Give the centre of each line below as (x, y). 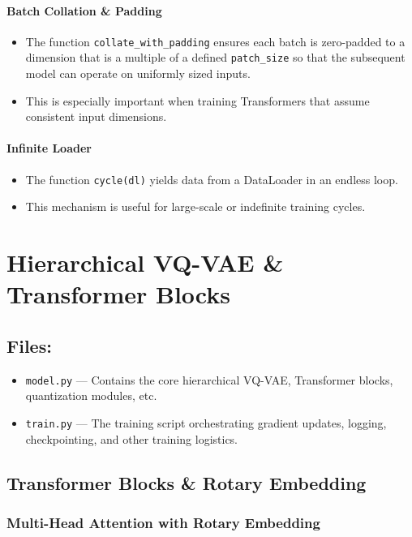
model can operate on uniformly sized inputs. (138, 73)
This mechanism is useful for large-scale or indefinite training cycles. (195, 206)
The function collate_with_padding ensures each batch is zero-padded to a (215, 41)
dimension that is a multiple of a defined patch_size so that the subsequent (215, 57)
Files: (29, 345)
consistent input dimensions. (96, 116)
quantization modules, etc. (91, 395)
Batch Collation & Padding (84, 10)
